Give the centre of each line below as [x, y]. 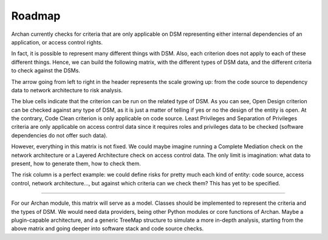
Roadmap [36, 16]
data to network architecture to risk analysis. [67, 90]
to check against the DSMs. [46, 70]
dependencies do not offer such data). [59, 135]
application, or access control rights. [57, 42]
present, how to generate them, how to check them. [76, 163]
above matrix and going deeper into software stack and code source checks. [108, 228]
